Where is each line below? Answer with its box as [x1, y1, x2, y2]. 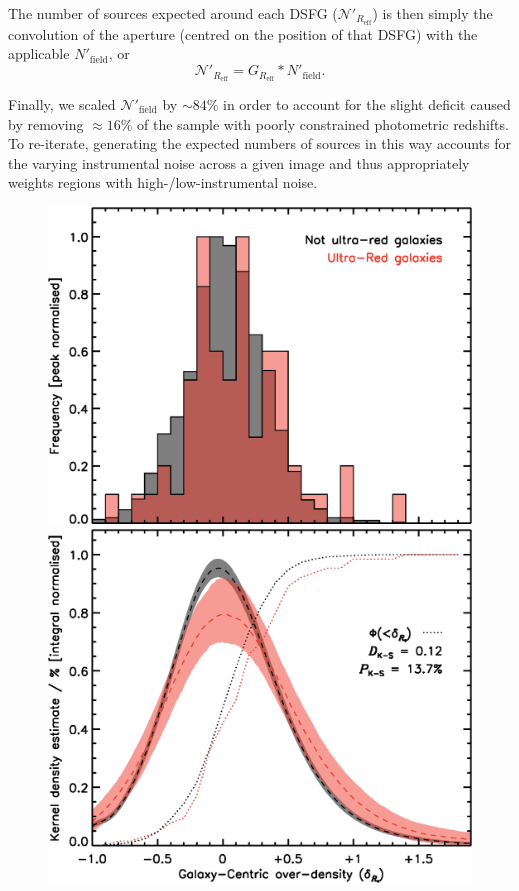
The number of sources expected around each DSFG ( [8, 3, 338, 23]
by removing [8, 113, 84, 134]
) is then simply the [372, 3, 493, 23]
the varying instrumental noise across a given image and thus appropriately [8, 152, 470, 173]
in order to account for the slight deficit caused [223, 93, 511, 114]
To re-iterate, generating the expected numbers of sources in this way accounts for [8, 133, 512, 154]
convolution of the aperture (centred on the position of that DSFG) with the [8, 23, 478, 44]
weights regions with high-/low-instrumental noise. [8, 172, 318, 193]
